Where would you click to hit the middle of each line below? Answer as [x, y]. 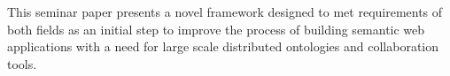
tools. [22, 63]
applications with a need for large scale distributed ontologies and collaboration [223, 46]
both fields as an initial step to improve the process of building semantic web [216, 29]
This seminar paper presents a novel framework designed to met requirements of [225, 11]
